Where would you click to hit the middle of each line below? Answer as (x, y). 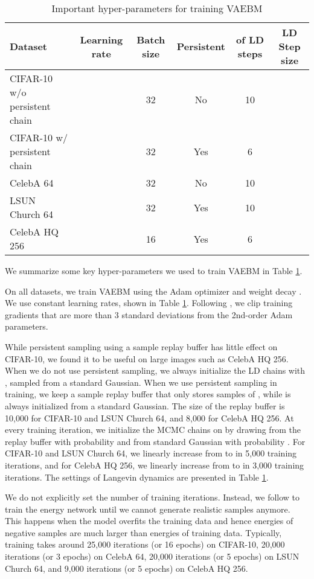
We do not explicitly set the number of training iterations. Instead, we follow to (152, 497)
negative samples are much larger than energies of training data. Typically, (143, 532)
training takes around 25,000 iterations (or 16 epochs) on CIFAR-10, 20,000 (145, 544)
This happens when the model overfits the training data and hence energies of (149, 521)
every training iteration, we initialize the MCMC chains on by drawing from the (153, 430)
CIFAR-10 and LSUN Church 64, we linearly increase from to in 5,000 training (151, 453)
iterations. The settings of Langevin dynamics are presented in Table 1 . (137, 477)
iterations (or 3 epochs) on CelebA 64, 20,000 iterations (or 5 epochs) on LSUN (152, 556)
